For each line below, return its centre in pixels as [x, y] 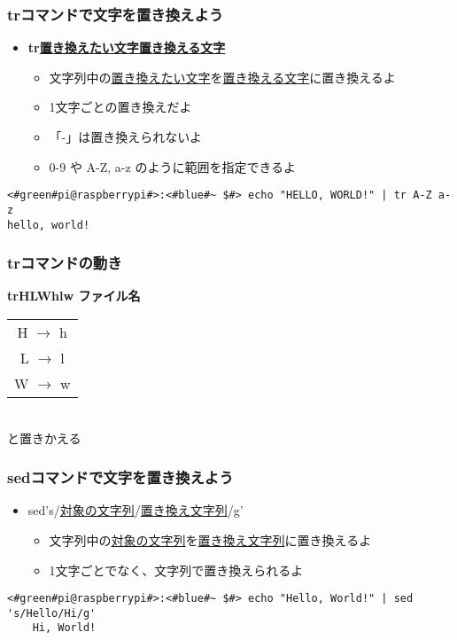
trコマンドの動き [65, 263]
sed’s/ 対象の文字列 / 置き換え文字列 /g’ [136, 510]
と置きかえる [44, 437]
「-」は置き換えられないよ [125, 137]
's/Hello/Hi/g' [52, 613]
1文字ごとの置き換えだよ [120, 107]
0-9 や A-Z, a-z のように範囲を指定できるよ [173, 166]
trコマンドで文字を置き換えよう [116, 14]
